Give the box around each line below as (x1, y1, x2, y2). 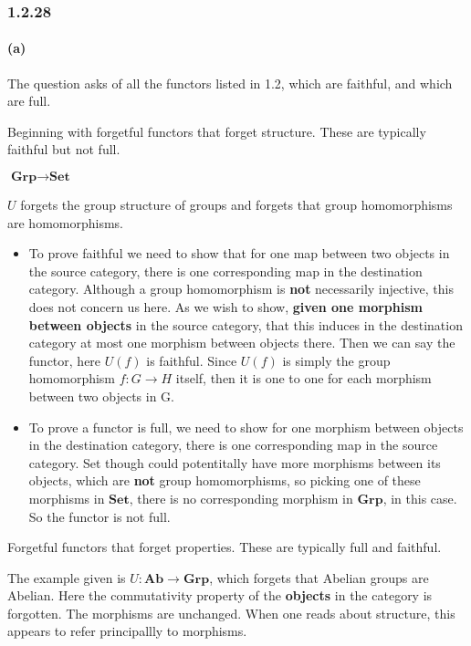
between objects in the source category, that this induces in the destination (28, 315, 463, 334)
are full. (7, 91, 51, 110)
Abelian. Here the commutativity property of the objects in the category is (7, 586, 433, 605)
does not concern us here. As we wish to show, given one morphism (28, 297, 423, 316)
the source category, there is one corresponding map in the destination (28, 261, 423, 280)
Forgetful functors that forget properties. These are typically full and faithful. (7, 537, 442, 557)
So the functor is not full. (28, 506, 171, 526)
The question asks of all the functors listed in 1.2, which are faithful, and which (7, 73, 453, 92)
